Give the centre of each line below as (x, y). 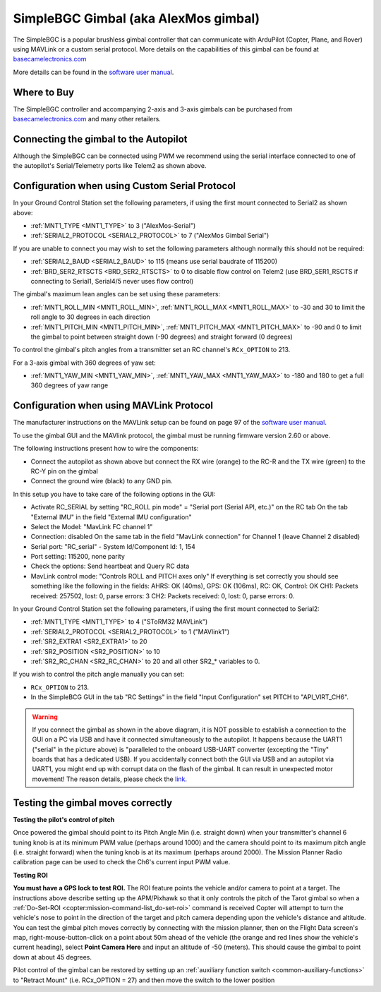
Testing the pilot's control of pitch (64, 819)
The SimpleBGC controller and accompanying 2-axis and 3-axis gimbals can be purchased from (153, 109)
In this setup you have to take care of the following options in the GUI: (114, 494)
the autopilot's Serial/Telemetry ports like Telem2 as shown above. (110, 166)
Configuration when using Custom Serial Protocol (125, 186)
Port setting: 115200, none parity (78, 557)
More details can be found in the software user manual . (93, 72)
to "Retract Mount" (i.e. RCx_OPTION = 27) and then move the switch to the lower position (144, 980)
